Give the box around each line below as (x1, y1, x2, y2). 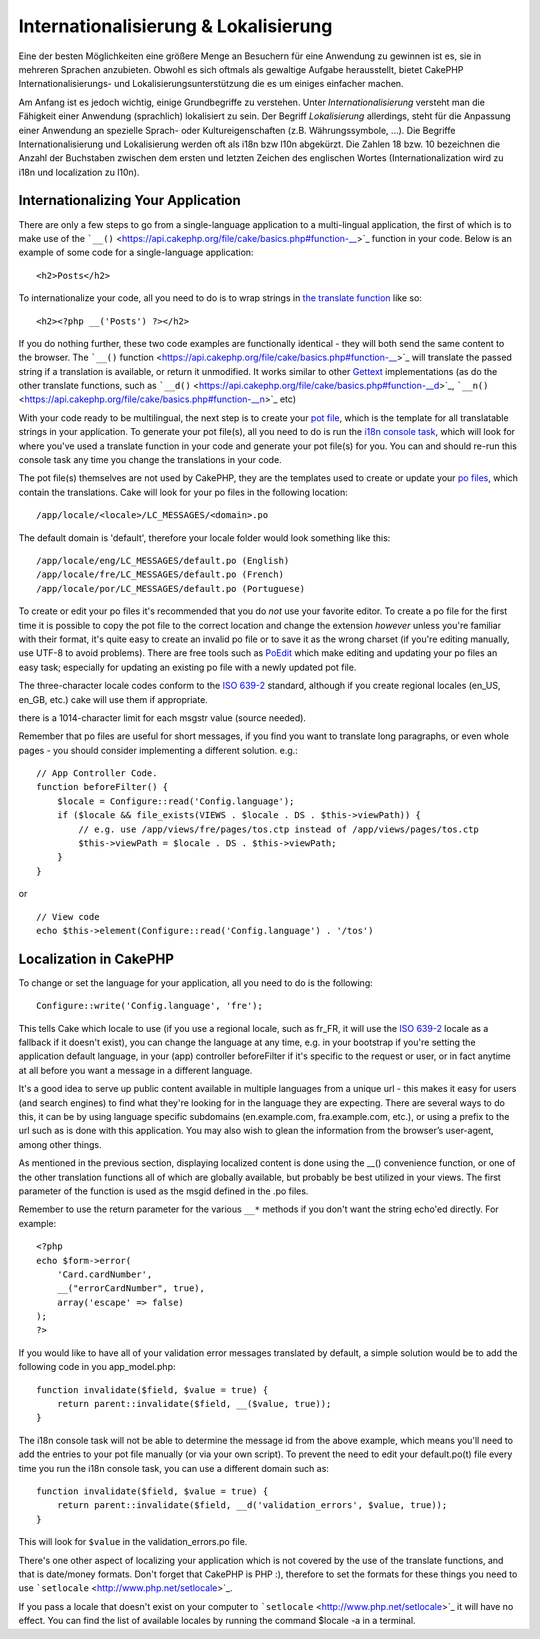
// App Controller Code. (36, 768, 158, 779)
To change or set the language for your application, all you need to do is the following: (18, 976, 374, 989)
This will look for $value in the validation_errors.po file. (18, 1536, 248, 1548)
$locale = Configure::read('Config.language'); (56, 795, 295, 807)
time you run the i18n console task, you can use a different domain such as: (18, 1462, 330, 1474)
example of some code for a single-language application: (18, 246, 254, 259)
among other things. (18, 1138, 102, 1150)
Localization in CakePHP (18, 950, 175, 967)
